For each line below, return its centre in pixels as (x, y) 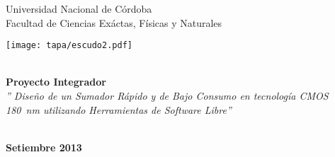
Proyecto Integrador (56, 82)
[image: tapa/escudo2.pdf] (69, 46)
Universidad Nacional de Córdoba (79, 8)
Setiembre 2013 (44, 147)
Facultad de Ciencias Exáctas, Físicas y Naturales (114, 22)
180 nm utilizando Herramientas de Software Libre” (119, 109)
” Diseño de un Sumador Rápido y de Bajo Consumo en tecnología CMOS (167, 96)
